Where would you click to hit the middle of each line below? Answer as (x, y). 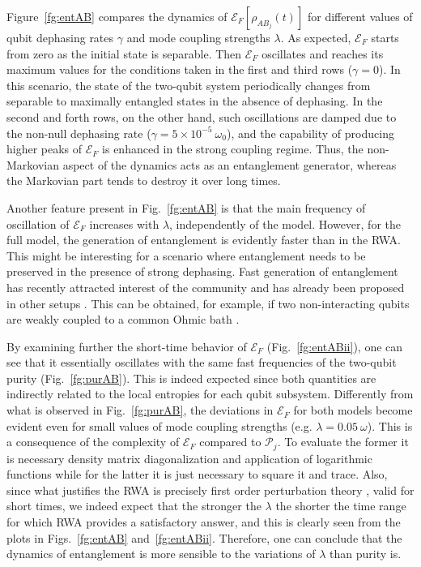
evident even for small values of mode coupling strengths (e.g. (159, 425)
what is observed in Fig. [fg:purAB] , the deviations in (140, 410)
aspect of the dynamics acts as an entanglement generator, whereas (230, 164)
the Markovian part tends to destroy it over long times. (144, 180)
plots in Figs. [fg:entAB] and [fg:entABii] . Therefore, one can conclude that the (204, 537)
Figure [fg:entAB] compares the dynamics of (117, 16)
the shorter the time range (341, 506)
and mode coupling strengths (198, 37)
